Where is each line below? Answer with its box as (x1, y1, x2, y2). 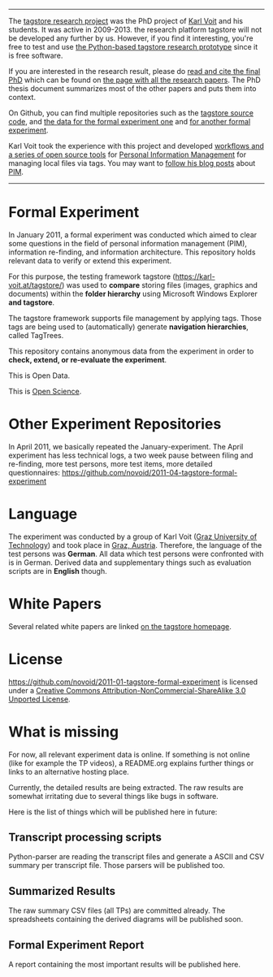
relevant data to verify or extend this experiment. (8, 255, 172, 265)
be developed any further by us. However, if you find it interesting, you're (8, 33, 253, 43)
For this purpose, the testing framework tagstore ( (8, 271, 176, 281)
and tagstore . (8, 297, 55, 307)
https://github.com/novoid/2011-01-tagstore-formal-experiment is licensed (8, 676, 258, 687)
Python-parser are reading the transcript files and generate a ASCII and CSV (8, 852, 265, 862)
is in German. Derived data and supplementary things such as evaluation (8, 558, 252, 567)
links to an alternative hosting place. (8, 766, 130, 776)
